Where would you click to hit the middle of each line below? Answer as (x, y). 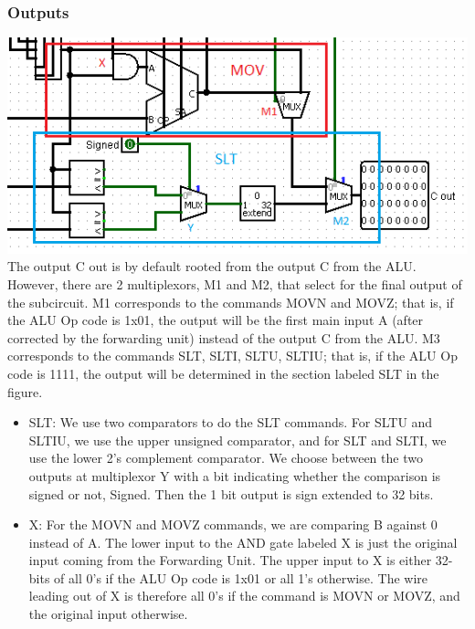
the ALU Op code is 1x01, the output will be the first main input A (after (216, 320)
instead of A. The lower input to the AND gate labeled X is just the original (243, 542)
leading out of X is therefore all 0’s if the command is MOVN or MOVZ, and (244, 596)
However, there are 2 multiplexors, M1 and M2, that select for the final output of (235, 283)
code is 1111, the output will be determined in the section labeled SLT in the (223, 373)
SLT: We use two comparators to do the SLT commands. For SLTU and (231, 422)
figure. (25, 391)
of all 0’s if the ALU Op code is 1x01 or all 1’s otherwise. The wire (241, 577)
